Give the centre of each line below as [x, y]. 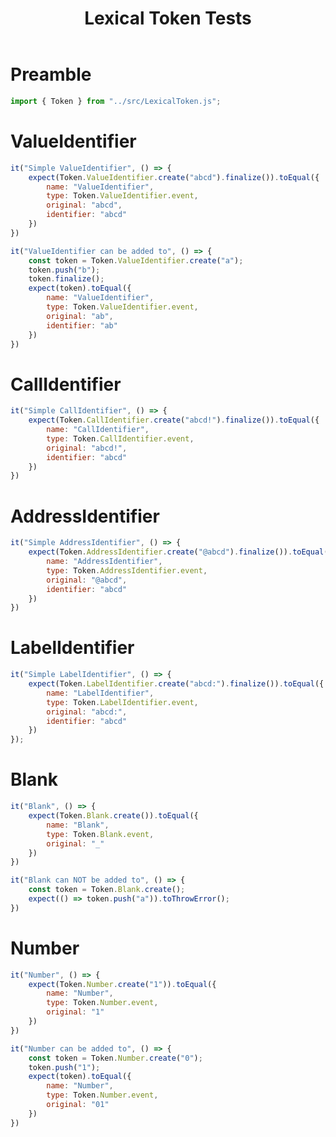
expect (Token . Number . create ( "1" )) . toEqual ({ [122, 984]
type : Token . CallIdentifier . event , [120, 438]
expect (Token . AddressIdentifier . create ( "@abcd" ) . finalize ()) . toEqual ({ [180, 552]
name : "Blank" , [78, 825]
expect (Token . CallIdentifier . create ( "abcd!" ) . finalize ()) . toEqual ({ [174, 420]
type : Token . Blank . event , [100, 834]
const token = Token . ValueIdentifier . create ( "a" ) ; [136, 260]
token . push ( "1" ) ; [64, 1067]
